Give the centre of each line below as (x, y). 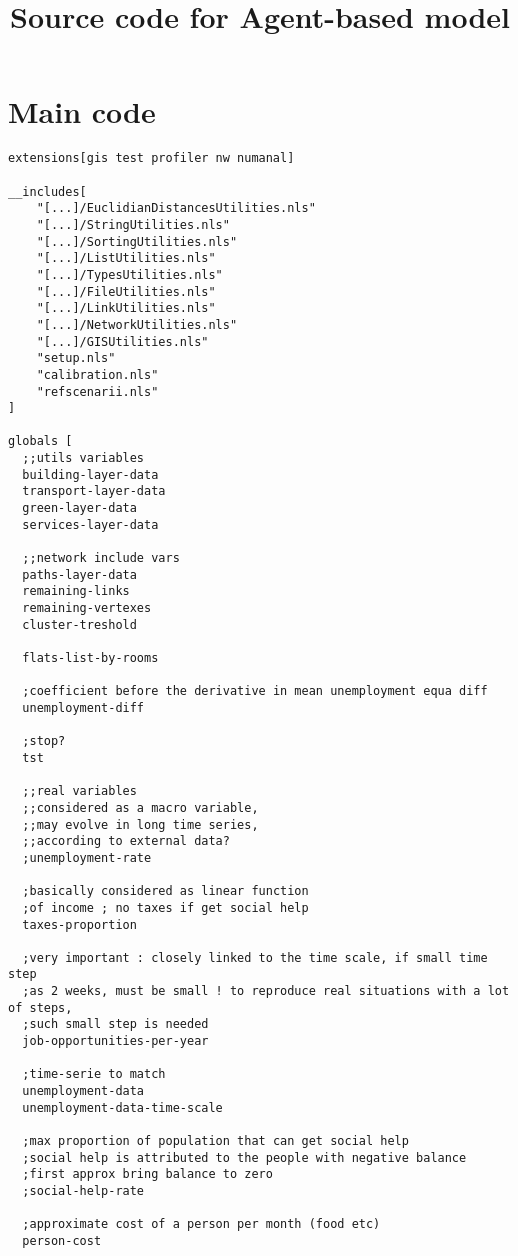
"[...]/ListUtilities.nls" (126, 258)
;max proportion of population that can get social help (215, 1141)
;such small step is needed (115, 1024)
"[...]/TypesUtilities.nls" (129, 274)
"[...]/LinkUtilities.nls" (126, 308)
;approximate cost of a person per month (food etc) (201, 1224)
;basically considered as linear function (165, 891)
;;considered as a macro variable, (140, 807)
